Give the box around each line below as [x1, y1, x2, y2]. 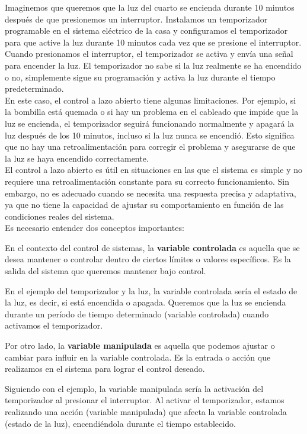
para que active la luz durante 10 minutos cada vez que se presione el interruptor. [5, 36, 302, 48]
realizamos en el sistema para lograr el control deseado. [5, 362, 205, 375]
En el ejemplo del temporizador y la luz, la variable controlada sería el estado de [5, 284, 298, 297]
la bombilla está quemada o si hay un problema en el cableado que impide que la [5, 105, 299, 118]
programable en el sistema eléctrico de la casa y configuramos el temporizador [5, 24, 288, 37]
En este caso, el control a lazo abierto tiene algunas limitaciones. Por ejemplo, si [5, 94, 296, 106]
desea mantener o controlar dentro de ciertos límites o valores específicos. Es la [5, 253, 291, 265]
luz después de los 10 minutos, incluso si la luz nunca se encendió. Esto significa [5, 128, 295, 141]
